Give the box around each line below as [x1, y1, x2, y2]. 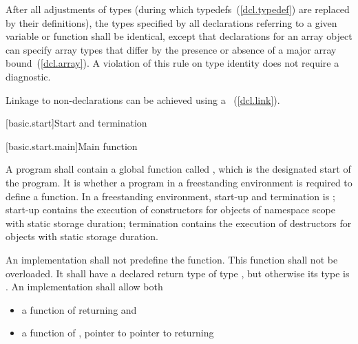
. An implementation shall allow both [6, 279, 163, 294]
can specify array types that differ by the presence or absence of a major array [6, 42, 337, 56]
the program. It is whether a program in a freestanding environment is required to [6, 175, 352, 189]
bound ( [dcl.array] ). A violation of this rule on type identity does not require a [6, 56, 339, 70]
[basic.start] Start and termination [6, 116, 147, 130]
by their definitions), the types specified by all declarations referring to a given [6, 15, 337, 30]
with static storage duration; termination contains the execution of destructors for [6, 215, 352, 230]
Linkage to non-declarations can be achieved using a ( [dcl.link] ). [6, 92, 280, 107]
